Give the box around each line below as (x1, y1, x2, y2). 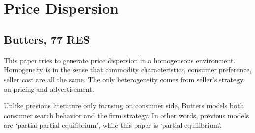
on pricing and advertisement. (4, 84, 94, 94)
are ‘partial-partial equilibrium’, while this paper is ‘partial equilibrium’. (4, 120, 222, 130)
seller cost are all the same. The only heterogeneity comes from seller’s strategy (4, 74, 244, 84)
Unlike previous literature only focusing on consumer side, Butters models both (4, 100, 244, 110)
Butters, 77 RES (4, 32, 90, 47)
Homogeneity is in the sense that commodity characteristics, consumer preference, (4, 65, 252, 75)
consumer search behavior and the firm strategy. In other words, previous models (4, 110, 249, 120)
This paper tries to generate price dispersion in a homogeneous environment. (4, 55, 236, 65)
